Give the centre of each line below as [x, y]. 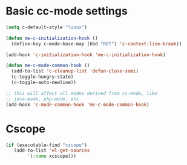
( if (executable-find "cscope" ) [46, 145]
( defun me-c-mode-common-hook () [48, 66]
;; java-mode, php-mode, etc [42, 99]
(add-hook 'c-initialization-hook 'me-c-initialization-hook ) [86, 55]
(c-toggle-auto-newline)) [44, 83]
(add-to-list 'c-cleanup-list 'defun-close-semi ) [75, 71]
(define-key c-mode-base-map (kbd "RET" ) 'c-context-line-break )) [97, 44]
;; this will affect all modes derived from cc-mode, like [82, 93]
